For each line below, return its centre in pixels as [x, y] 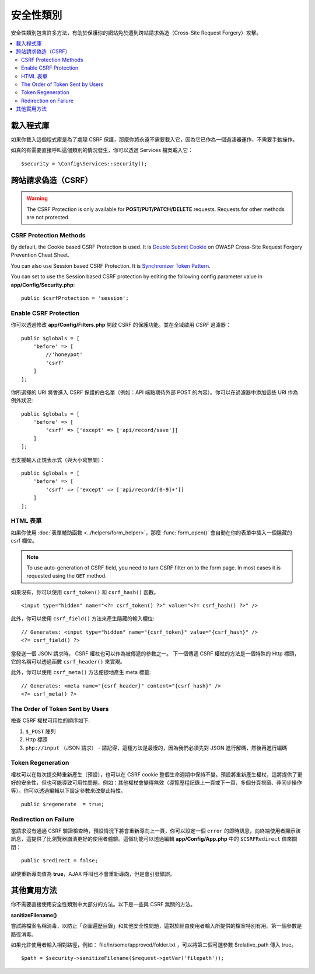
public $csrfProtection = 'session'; [75, 298]
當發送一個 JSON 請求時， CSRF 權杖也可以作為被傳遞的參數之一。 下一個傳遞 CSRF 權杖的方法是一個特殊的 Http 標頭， [155, 653]
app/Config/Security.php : [43, 285]
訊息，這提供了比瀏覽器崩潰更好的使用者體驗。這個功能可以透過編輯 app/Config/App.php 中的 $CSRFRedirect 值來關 [154, 839]
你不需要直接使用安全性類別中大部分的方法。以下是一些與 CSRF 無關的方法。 [103, 904]
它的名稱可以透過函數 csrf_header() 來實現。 [68, 662]
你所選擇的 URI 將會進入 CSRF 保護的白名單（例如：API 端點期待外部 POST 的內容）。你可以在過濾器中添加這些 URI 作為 [155, 392]
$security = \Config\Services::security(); [84, 163]
